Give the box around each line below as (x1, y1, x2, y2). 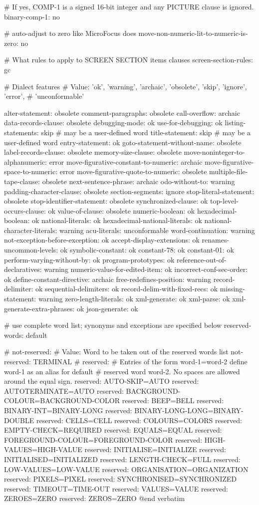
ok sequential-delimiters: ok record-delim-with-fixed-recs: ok (35, 283, 218, 294)
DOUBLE (4, 415, 34, 425)
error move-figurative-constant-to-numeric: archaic (49, 156, 203, 167)
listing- (225, 117, 246, 128)
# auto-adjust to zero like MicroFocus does (4, 28, 136, 38)
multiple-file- (209, 166, 248, 177)
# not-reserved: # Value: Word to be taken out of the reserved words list (4, 346, 229, 357)
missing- (220, 283, 245, 294)
